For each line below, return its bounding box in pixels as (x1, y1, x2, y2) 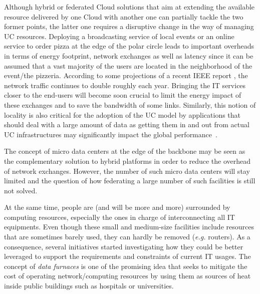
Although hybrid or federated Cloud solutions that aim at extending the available (4, 2, 255, 12)
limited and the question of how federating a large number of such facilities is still (4, 175, 255, 186)
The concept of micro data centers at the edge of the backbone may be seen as (4, 146, 245, 156)
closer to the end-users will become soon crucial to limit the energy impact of (4, 90, 241, 100)
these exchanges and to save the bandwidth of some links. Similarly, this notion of (4, 99, 256, 110)
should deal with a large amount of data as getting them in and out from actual (4, 119, 249, 130)
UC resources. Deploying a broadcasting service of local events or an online (4, 31, 234, 41)
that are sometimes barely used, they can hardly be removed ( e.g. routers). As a (4, 231, 250, 242)
